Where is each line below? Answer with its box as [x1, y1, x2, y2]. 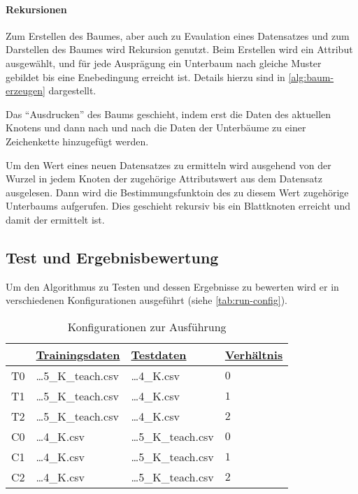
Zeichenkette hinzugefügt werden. [6, 133, 149, 148]
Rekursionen [6, 1, 67, 16]
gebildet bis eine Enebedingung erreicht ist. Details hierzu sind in [6, 69, 285, 84]
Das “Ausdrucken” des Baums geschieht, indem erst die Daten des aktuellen [6, 106, 331, 121]
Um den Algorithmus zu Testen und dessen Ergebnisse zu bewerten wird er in [6, 279, 339, 293]
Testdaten [131, 346, 187, 363]
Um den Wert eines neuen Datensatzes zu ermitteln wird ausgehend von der [6, 157, 331, 172]
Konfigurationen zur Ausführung [67, 318, 227, 335]
